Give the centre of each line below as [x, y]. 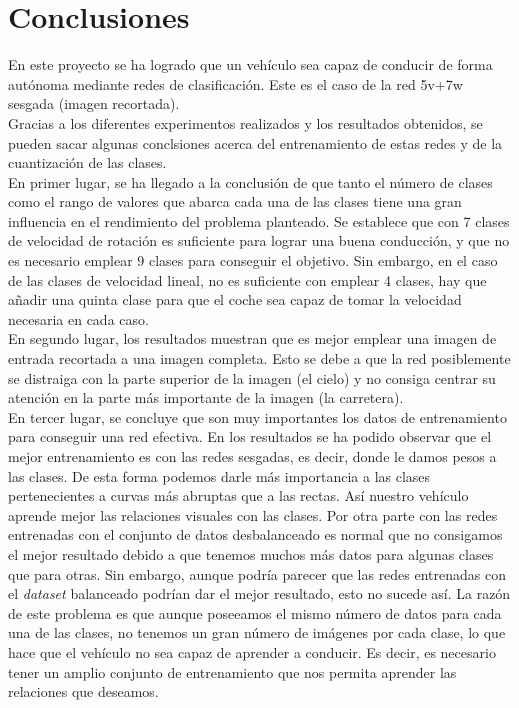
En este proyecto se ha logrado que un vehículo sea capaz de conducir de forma [250, 64]
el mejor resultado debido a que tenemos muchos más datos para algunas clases [251, 553]
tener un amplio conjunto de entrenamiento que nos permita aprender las [232, 671]
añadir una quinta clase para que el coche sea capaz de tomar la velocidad [235, 299]
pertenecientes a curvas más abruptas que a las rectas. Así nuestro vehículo [238, 495]
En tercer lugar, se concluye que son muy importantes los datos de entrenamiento [257, 416]
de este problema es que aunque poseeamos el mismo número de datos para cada [255, 612]
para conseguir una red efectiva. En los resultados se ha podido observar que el [250, 436]
